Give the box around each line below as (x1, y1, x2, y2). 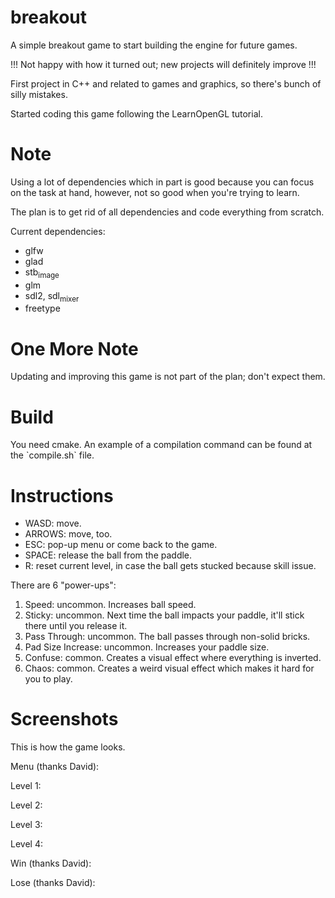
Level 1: (10, 780, 42, 792)
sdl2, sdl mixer (24, 289, 80, 304)
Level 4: (10, 838, 43, 850)
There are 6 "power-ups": (10, 579, 117, 591)
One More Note (10, 337, 139, 360)
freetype (24, 302, 61, 315)
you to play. (24, 673, 73, 685)
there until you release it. (24, 620, 128, 632)
